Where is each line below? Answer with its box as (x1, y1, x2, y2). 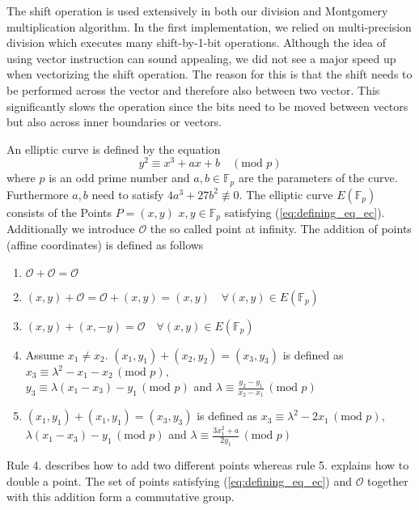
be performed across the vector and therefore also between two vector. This (6, 81, 380, 98)
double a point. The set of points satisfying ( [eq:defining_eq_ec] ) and (6, 472, 352, 489)
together (367, 472, 408, 489)
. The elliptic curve (239, 185, 333, 202)
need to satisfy (91, 185, 164, 202)
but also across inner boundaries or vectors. (6, 113, 222, 130)
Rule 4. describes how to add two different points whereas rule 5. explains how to (6, 456, 409, 473)
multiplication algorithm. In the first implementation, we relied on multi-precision (6, 18, 412, 35)
